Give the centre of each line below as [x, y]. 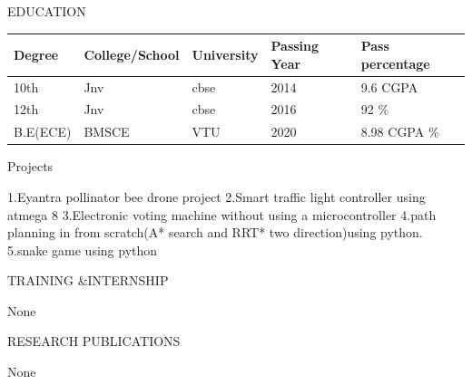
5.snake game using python [83, 250]
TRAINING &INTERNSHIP [88, 280]
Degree [36, 54]
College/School [132, 54]
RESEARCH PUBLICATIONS [94, 341]
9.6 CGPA [389, 86]
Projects [30, 166]
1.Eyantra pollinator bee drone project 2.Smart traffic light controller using [216, 196]
